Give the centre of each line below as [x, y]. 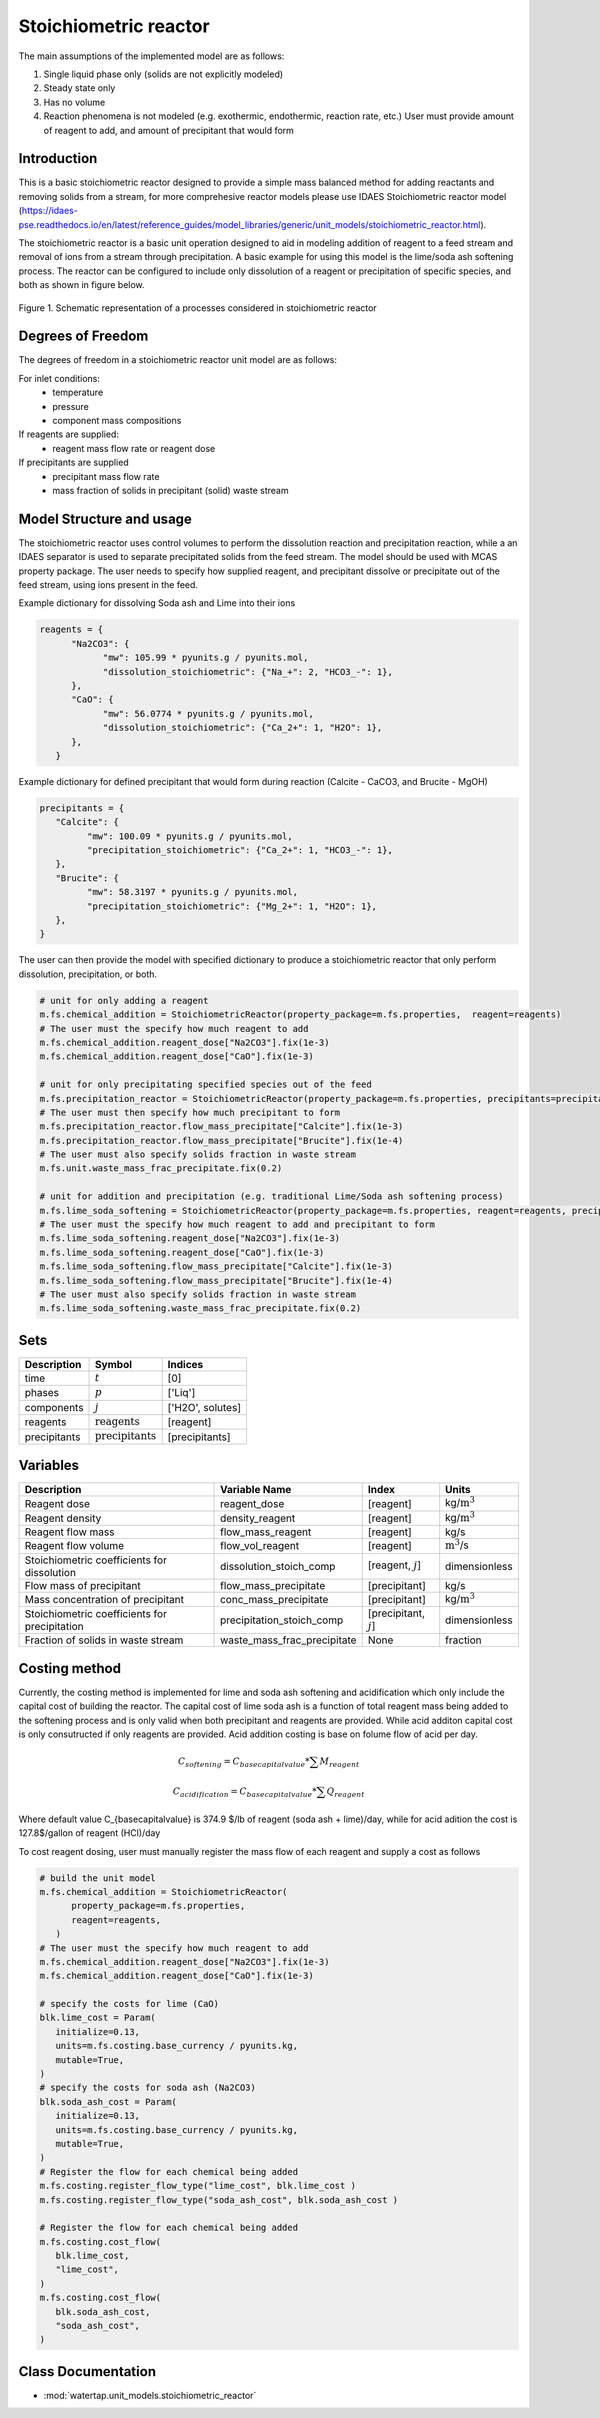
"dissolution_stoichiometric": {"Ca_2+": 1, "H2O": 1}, [242, 728]
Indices [185, 1364]
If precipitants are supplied [73, 462]
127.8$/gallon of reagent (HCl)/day [89, 1833]
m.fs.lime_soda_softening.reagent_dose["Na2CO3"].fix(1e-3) [190, 1238]
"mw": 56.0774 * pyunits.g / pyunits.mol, [208, 713]
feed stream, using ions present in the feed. [108, 585]
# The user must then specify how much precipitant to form [190, 1112]
